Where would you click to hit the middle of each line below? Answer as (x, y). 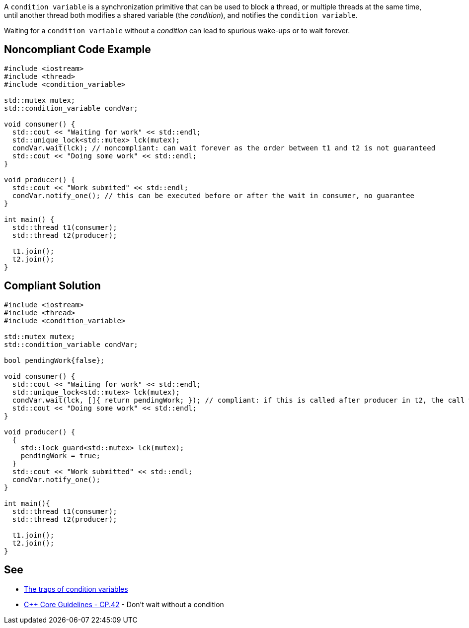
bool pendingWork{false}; (54, 360)
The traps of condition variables (76, 589)
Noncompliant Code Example (78, 50)
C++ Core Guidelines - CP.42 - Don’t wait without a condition (124, 604)
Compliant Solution (52, 286)
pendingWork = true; (60, 455)
